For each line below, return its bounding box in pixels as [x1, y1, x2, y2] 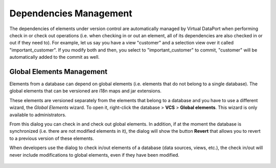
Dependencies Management [9, 8, 132, 19]
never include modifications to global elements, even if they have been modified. [9, 152, 180, 158]
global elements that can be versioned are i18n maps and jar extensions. [9, 88, 162, 94]
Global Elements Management [9, 67, 107, 76]
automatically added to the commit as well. [9, 54, 100, 60]
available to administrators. [9, 111, 66, 117]
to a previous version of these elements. [9, 135, 95, 141]
